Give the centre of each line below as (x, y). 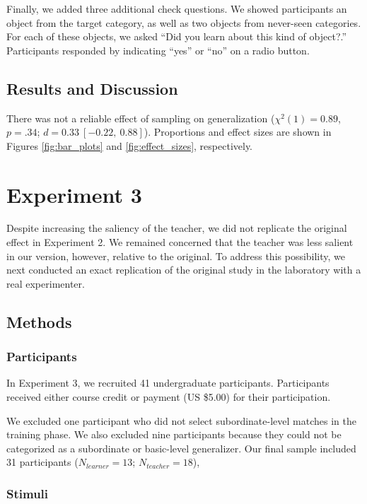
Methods (39, 321)
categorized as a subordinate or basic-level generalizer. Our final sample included (181, 448)
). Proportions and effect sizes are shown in (238, 132)
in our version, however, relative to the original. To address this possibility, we (176, 256)
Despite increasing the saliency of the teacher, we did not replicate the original (177, 228)
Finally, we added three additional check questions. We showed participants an (177, 8)
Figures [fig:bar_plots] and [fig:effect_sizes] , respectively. (130, 145)
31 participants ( (42, 462)
